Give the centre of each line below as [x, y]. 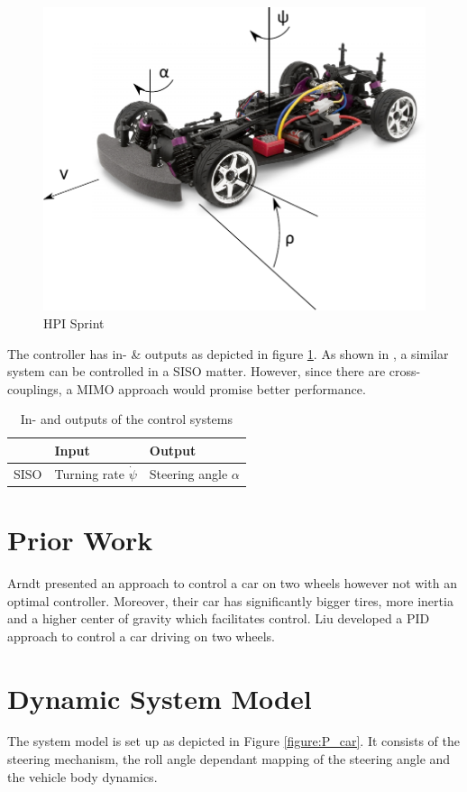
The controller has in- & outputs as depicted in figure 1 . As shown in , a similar [228, 353]
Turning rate [90, 473]
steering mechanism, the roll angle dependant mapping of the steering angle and [229, 759]
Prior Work [80, 539]
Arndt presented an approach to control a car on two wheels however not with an [232, 582]
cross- [405, 371]
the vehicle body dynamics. [82, 776]
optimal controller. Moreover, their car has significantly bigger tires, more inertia [230, 600]
